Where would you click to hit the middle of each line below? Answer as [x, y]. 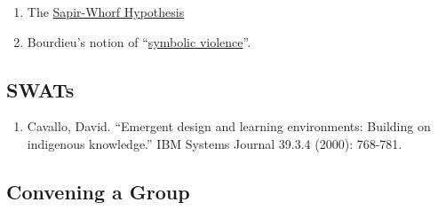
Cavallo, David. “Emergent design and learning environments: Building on [229, 126]
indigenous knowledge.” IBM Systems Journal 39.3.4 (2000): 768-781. [215, 143]
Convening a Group [98, 191]
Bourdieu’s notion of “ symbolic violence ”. [139, 41]
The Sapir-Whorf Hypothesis [106, 12]
